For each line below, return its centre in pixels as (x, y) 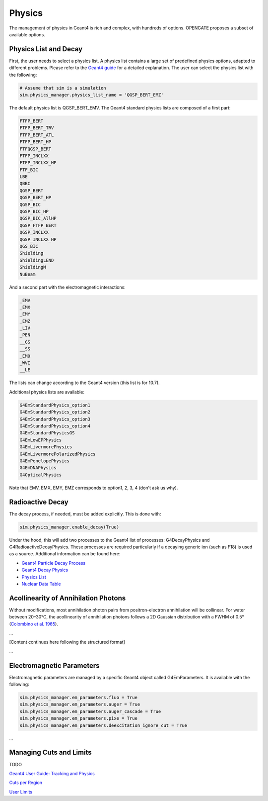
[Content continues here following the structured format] (67, 642)
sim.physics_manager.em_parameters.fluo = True (78, 698)
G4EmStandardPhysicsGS (47, 433)
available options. (27, 34)
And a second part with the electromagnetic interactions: (67, 287)
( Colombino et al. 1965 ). (33, 624)
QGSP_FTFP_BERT (38, 225)
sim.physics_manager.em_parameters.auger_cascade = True (90, 711)
